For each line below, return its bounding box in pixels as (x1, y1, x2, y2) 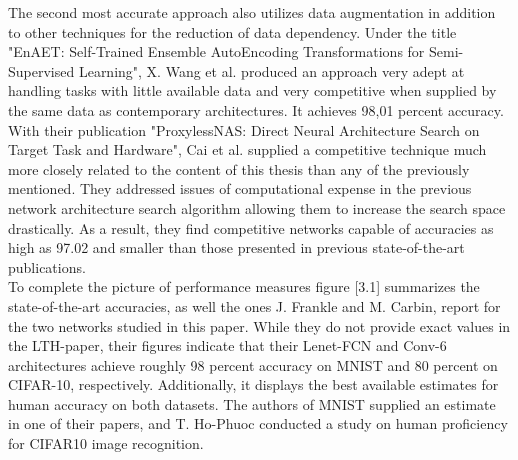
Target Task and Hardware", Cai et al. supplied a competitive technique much (8, 139, 487, 160)
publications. (8, 256, 86, 277)
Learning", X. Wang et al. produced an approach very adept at (78, 60, 465, 81)
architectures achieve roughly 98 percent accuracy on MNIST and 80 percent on (8, 354, 498, 375)
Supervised (8, 60, 75, 81)
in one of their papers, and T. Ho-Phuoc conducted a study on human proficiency (8, 413, 508, 434)
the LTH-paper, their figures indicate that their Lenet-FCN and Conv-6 (8, 335, 447, 356)
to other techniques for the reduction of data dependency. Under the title (8, 21, 457, 42)
